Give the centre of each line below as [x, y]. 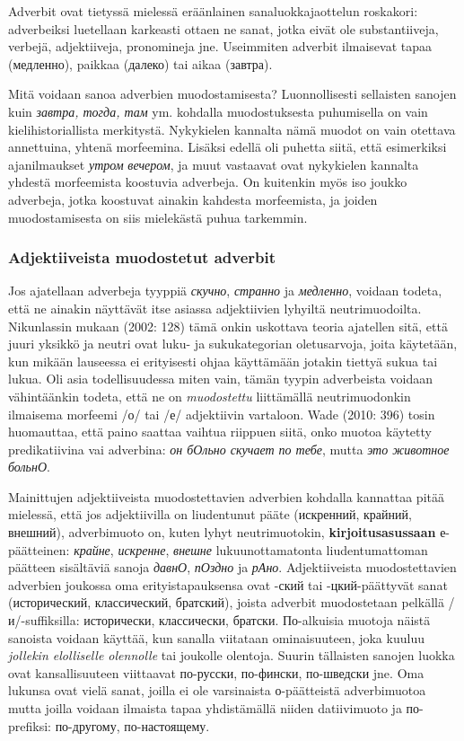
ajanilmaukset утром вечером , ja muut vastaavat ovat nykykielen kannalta [214, 164]
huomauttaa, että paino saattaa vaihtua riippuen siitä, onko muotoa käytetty [220, 432]
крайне [92, 549]
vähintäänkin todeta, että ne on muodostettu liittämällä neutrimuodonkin [210, 396]
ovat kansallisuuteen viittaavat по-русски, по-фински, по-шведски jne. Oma [216, 672]
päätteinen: [39, 549]
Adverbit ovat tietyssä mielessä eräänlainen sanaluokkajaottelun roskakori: [213, 11]
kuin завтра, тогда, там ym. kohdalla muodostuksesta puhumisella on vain [218, 111]
